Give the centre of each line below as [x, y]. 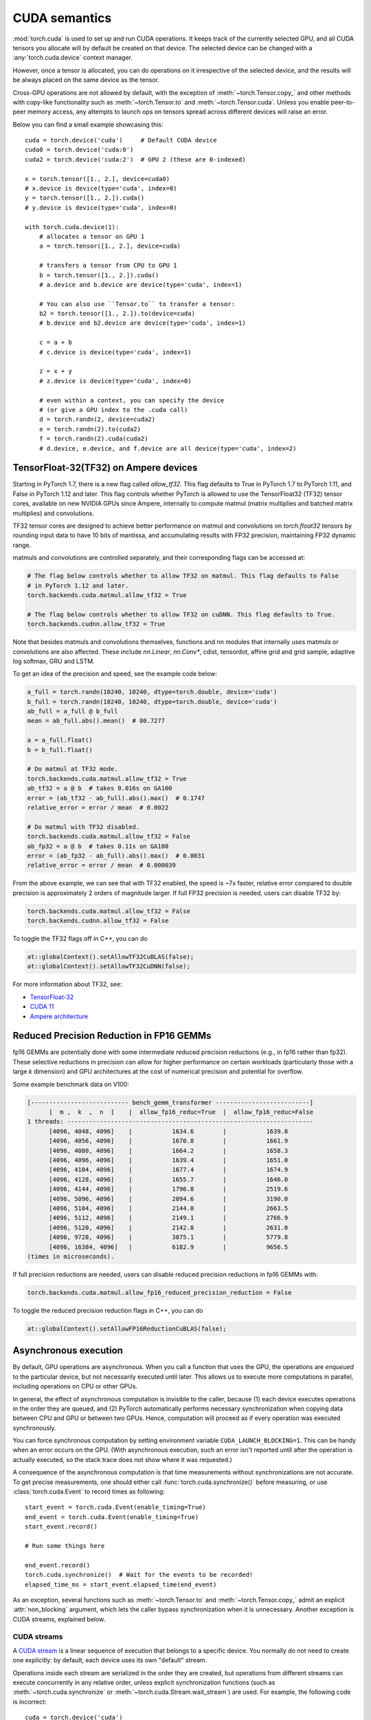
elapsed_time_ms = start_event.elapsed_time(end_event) [121, 1584]
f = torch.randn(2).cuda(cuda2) [93, 439]
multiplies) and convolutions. [53, 513]
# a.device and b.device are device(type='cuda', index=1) [140, 284]
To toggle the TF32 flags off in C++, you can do [80, 938]
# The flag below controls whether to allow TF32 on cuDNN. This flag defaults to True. [181, 614]
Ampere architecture [59, 1016]
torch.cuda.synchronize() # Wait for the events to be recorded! [139, 1575]
